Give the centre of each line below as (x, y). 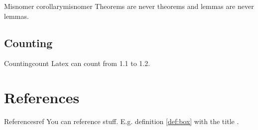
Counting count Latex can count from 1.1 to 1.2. (77, 63)
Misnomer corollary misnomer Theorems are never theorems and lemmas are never (129, 6)
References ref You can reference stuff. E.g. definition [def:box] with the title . (122, 121)
